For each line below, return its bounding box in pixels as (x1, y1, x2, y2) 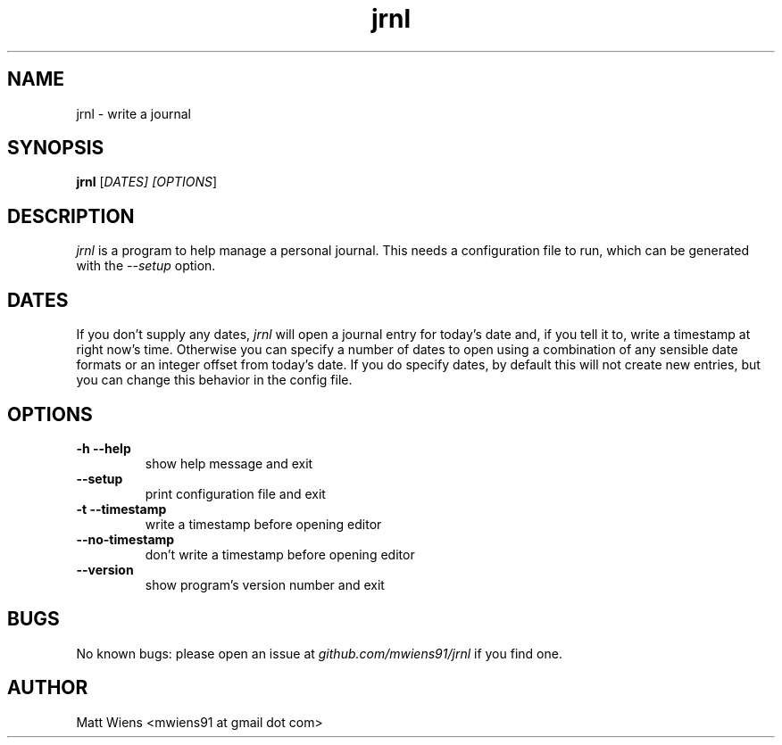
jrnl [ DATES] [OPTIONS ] (76, 174, 218, 190)
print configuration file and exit (145, 485, 326, 501)
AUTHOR (7, 676, 88, 699)
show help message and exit (145, 455, 313, 471)
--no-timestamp (76, 531, 175, 547)
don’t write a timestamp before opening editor (145, 546, 415, 562)
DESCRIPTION (7, 204, 135, 228)
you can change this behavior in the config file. (76, 372, 353, 388)
